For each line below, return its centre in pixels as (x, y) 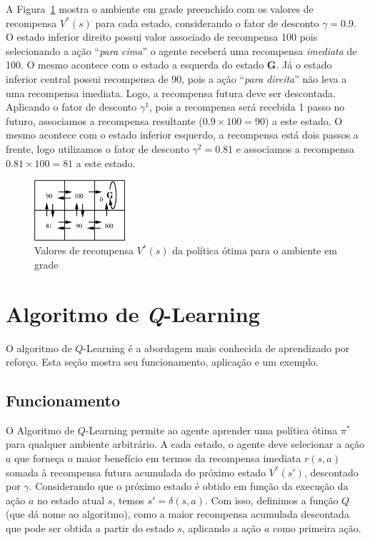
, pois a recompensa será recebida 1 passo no (247, 107)
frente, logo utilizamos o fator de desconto (97, 148)
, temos (128, 500)
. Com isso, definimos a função (271, 500)
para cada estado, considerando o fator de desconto (207, 22)
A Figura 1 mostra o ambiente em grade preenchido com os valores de (160, 9)
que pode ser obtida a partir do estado (90, 528)
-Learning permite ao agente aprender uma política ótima (211, 430)
